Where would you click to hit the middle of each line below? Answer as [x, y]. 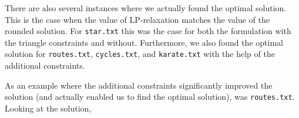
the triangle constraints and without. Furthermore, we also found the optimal [144, 42]
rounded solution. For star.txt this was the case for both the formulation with [148, 31]
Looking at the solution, [48, 108]
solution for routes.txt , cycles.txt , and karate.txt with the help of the [140, 54]
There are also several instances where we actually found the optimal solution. [146, 8]
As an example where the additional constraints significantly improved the [139, 85]
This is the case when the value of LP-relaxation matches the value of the [137, 19]
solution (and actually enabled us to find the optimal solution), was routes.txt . [150, 97]
